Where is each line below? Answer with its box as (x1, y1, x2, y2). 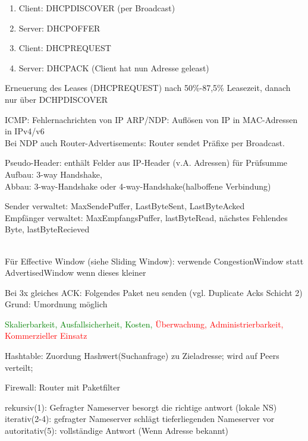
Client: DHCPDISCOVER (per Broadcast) (18, 2, 175, 14)
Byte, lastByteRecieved (5, 223, 90, 235)
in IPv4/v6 (5, 125, 45, 137)
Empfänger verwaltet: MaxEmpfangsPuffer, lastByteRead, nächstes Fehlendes (5, 211, 288, 223)
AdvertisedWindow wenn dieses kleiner (5, 266, 146, 279)
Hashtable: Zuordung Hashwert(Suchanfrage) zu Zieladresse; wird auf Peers (5, 349, 279, 362)
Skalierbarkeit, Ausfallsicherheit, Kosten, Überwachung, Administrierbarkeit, (5, 317, 284, 330)
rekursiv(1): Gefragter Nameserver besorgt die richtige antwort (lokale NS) (5, 401, 277, 413)
